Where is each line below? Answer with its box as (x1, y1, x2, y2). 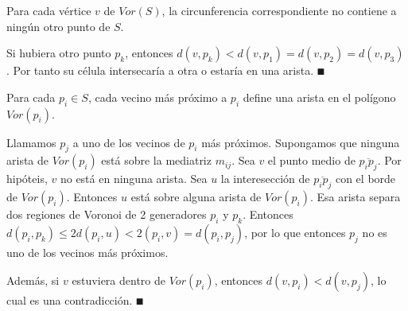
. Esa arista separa (309, 188, 401, 204)
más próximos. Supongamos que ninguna (201, 134, 400, 150)
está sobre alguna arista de (130, 188, 262, 204)
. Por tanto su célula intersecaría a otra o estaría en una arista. (6, 62, 314, 79)
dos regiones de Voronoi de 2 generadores (6, 205, 207, 222)
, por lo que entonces (244, 224, 346, 240)
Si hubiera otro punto (6, 45, 111, 61)
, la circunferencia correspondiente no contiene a (161, 2, 397, 18)
